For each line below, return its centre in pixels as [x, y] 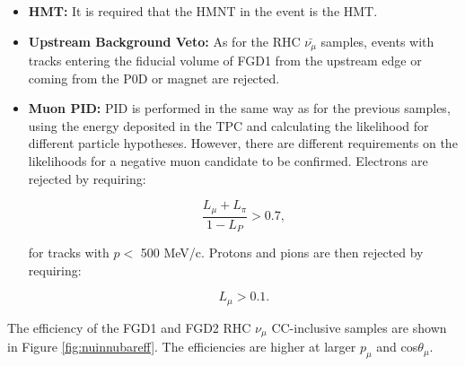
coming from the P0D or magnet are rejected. [154, 78]
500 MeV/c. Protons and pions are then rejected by [282, 253]
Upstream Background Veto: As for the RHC [164, 41]
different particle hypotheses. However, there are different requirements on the [243, 143]
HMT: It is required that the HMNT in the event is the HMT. [203, 11]
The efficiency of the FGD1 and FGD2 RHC [129, 327]
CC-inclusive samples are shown [359, 327]
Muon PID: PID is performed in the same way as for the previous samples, [239, 108]
